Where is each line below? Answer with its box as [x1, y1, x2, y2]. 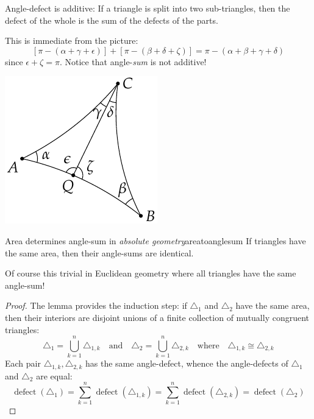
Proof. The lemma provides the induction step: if [5, 299, 187, 312]
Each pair [5, 357, 41, 370]
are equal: [36, 369, 73, 382]
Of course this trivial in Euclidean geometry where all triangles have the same [5, 267, 296, 280]
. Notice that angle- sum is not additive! [59, 55, 207, 68]
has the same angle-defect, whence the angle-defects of [85, 357, 288, 370]
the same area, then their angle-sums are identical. [5, 246, 194, 259]
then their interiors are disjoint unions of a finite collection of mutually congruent [5, 311, 310, 323]
